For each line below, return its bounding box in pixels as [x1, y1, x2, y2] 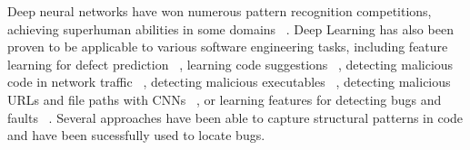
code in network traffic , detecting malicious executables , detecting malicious [7, 72, 451, 91]
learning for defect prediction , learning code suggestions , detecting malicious [7, 54, 454, 73]
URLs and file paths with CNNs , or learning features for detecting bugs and [7, 89, 442, 108]
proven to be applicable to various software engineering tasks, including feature [7, 37, 448, 56]
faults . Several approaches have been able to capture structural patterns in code [7, 108, 464, 127]
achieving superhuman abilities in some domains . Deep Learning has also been [7, 19, 454, 38]
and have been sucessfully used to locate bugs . [7, 126, 265, 145]
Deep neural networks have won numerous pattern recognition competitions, [7, 2, 432, 20]
